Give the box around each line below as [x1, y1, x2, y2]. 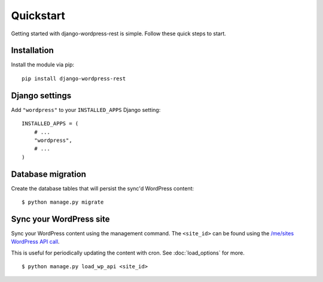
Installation [11, 46, 54, 56]
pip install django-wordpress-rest [22, 75, 126, 82]
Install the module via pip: [11, 61, 75, 68]
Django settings [11, 90, 72, 101]
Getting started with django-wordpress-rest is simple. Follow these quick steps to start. [11, 30, 227, 37]
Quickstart [11, 9, 66, 22]
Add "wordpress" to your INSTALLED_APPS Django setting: [11, 106, 161, 113]
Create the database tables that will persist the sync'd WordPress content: [11, 184, 194, 192]
